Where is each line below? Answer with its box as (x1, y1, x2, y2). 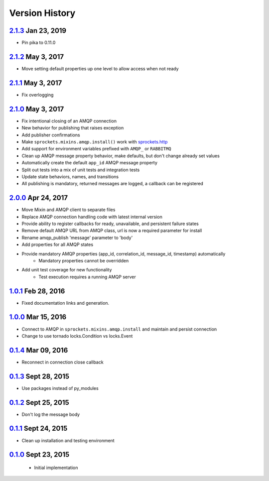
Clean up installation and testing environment (21, 437, 115, 443)
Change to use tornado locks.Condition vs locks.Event (21, 333, 133, 339)
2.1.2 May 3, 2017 (9, 52, 64, 61)
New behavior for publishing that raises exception (21, 125, 124, 131)
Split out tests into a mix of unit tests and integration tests (21, 167, 140, 173)
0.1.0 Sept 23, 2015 (9, 451, 70, 459)
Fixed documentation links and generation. (21, 300, 110, 306)
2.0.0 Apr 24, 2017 (9, 194, 68, 202)
